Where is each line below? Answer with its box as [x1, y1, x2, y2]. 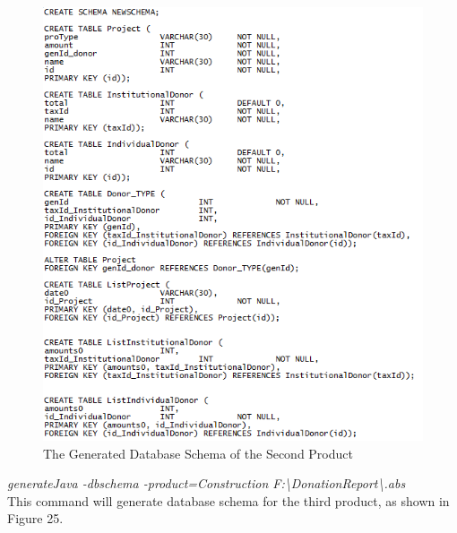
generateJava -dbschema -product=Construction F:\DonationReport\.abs [7, 474, 406, 493]
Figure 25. [7, 509, 64, 528]
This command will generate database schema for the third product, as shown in [7, 491, 450, 510]
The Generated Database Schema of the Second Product [43, 443, 353, 462]
